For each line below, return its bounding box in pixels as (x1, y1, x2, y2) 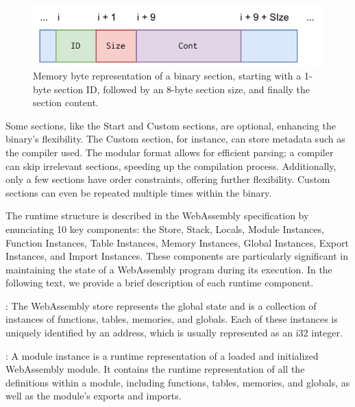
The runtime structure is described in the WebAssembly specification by (5, 208, 309, 223)
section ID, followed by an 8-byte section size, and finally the (54, 82, 310, 96)
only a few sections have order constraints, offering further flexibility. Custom (5, 172, 330, 186)
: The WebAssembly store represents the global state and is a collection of (5, 298, 317, 312)
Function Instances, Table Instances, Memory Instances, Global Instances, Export (5, 235, 349, 249)
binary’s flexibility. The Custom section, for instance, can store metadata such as (5, 132, 345, 146)
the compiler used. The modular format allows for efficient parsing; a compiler (5, 145, 334, 159)
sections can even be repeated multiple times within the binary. (5, 185, 272, 199)
